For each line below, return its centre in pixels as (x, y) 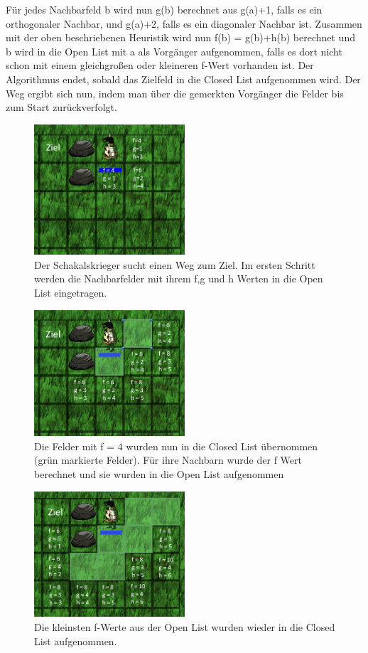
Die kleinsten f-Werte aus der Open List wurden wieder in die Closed (185, 627)
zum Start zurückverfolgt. (61, 107)
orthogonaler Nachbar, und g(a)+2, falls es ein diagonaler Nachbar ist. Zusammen (184, 23)
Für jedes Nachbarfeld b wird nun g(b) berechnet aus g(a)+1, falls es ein (164, 9)
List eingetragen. (71, 292)
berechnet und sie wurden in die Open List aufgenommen (159, 474)
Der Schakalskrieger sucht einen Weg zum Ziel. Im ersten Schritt (175, 264)
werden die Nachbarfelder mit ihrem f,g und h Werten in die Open (179, 278)
